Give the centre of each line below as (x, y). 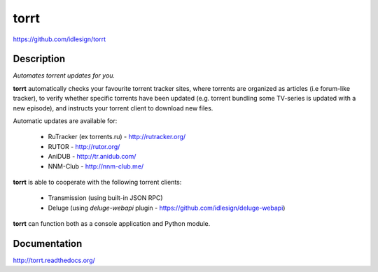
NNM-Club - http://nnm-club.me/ (96, 166)
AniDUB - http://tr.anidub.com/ (92, 157)
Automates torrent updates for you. (64, 76)
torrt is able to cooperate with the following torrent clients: (97, 182)
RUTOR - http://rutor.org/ (84, 146)
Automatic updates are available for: (65, 121)
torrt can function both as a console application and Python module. (112, 224)
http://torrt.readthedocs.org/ (54, 260)
